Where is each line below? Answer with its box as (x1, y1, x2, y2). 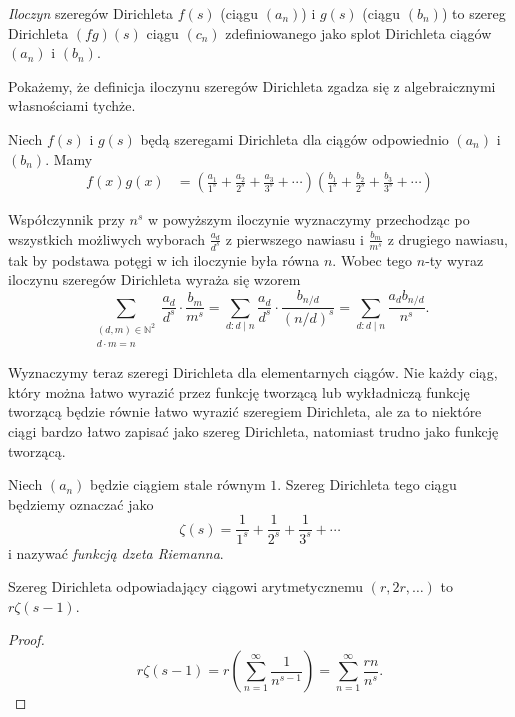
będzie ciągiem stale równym (90, 474, 266, 495)
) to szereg (441, 3, 506, 23)
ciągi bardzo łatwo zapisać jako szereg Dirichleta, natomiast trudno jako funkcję (8, 420, 499, 441)
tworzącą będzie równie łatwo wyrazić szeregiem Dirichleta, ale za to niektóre (8, 401, 482, 422)
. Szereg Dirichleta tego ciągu (277, 474, 457, 495)
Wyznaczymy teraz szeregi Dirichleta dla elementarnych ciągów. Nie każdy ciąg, (8, 362, 498, 383)
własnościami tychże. (8, 95, 136, 116)
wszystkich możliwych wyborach (8, 228, 205, 249)
